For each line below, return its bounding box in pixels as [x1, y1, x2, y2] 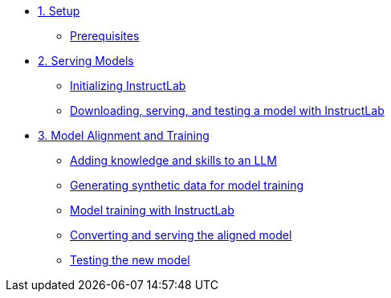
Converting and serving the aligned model [70, 228, 292, 242]
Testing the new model [70, 253, 190, 267]
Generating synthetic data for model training [70, 178, 303, 192]
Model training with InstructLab [70, 203, 234, 217]
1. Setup [38, 4, 80, 18]
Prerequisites [70, 29, 140, 43]
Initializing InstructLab [70, 79, 186, 92]
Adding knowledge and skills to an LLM [70, 153, 277, 167]
